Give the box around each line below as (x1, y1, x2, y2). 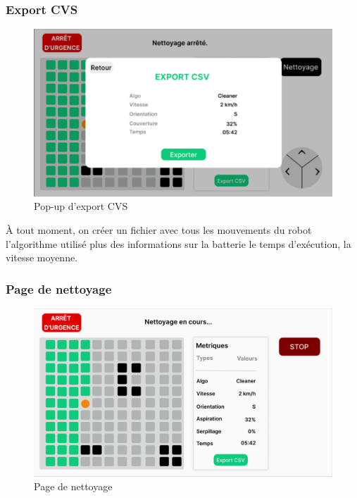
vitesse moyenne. (6, 250, 78, 265)
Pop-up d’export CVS (34, 199, 128, 213)
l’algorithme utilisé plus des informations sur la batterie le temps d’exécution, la (6, 236, 351, 251)
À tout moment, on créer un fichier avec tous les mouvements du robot (6, 223, 312, 237)
